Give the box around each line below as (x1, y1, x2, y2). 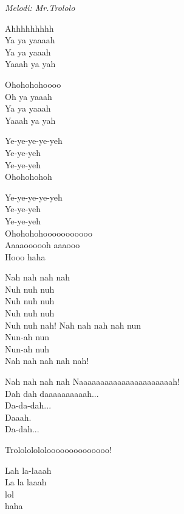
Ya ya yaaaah (5, 34, 55, 46)
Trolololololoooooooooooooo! (5, 443, 112, 455)
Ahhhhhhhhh (5, 21, 54, 34)
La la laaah (5, 476, 47, 488)
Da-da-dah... (5, 399, 52, 412)
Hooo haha (5, 250, 46, 263)
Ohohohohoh (5, 170, 52, 183)
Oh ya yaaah (5, 90, 52, 102)
